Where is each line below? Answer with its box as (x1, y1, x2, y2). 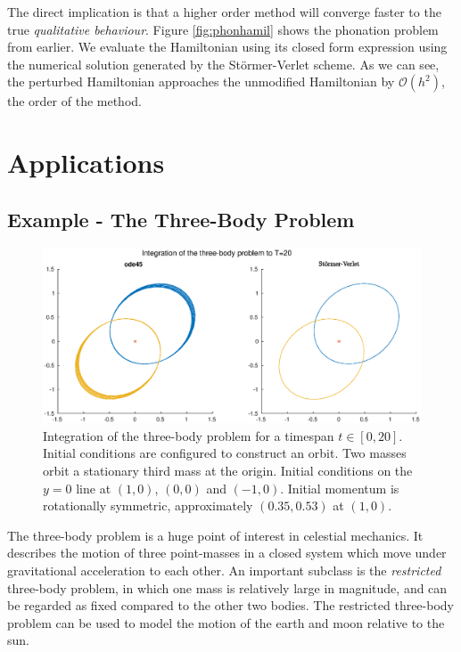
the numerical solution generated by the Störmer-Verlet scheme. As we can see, (7, 54, 440, 73)
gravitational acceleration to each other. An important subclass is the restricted (7, 560, 441, 579)
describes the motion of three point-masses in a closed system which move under (7, 543, 447, 562)
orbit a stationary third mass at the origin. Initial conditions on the (43, 461, 413, 479)
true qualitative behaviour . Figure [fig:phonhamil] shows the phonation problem (7, 20, 439, 38)
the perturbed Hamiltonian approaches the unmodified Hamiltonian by (7, 72, 395, 91)
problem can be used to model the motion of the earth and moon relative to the (7, 613, 445, 632)
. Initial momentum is (280, 478, 399, 497)
